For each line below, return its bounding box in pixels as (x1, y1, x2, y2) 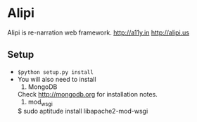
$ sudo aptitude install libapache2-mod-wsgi (17, 106, 148, 115)
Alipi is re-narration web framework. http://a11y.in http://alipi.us (7, 28, 190, 37)
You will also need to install (17, 75, 96, 83)
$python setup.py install (17, 68, 94, 75)
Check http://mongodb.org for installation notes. (17, 90, 158, 98)
